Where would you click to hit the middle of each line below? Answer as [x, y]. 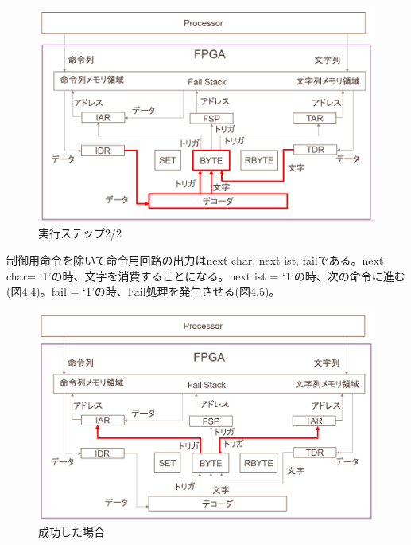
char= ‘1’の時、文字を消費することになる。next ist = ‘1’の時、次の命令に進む [206, 275]
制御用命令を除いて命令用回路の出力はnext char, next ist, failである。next [195, 260]
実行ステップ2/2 [80, 233]
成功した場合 [72, 532]
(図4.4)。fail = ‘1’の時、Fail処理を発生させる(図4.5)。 [143, 291]
